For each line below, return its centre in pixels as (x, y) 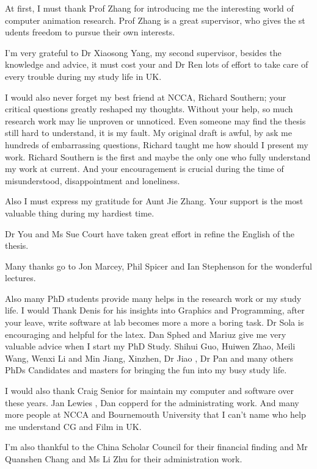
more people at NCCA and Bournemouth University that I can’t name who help (155, 414)
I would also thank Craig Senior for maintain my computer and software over (149, 391)
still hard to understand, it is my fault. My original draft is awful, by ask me (148, 133)
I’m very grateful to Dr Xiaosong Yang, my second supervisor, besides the (143, 52)
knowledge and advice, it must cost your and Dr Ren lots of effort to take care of (157, 64)
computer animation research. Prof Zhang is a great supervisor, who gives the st (155, 20)
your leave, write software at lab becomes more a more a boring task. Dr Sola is (155, 322)
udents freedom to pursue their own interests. (90, 32)
